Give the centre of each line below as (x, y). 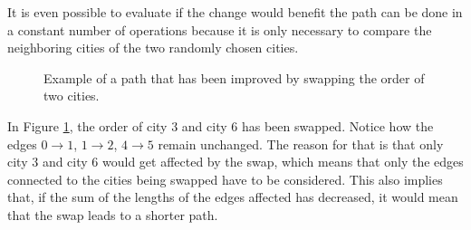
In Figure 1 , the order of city (87, 125)
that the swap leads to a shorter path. (113, 214)
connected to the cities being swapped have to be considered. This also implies (225, 179)
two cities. (72, 96)
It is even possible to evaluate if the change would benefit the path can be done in (235, 12)
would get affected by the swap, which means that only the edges (283, 162)
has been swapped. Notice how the (337, 125)
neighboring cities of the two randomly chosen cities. (153, 48)
